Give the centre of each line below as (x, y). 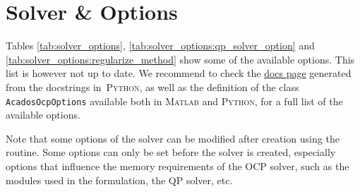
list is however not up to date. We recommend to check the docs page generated (179, 73)
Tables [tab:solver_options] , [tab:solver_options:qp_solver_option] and (160, 46)
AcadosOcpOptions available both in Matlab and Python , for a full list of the (174, 101)
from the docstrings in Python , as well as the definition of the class (152, 86)
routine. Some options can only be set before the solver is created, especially (171, 152)
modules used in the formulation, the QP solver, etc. (119, 180)
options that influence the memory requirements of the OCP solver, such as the (178, 166)
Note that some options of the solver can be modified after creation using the (173, 138)
